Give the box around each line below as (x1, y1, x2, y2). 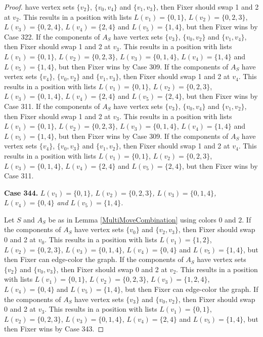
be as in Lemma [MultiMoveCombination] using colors (48, 214, 216, 224)
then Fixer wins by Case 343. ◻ (4, 323, 104, 334)
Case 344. (4, 187, 38, 198)
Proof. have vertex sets (4, 2, 74, 12)
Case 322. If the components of (4, 31, 100, 42)
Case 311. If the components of (4, 100, 100, 111)
